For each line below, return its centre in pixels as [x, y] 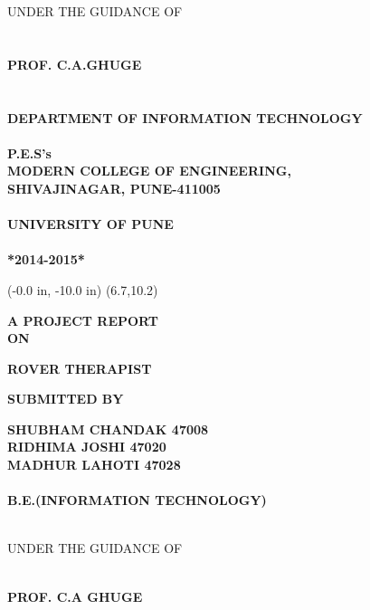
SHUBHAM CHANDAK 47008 [108, 429]
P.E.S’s [29, 152]
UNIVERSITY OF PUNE [90, 224]
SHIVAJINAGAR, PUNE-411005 [114, 188]
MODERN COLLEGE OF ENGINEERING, [149, 171]
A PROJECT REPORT [83, 320]
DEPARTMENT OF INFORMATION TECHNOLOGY [185, 117]
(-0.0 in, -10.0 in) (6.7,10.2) [83, 289]
